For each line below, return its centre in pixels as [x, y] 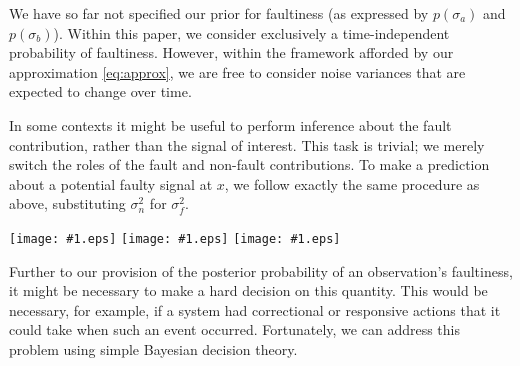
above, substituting [67, 203]
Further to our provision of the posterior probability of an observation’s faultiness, [261, 270]
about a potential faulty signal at [111, 183]
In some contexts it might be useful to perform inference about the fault [230, 124]
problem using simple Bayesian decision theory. [153, 348]
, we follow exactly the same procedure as [352, 183]
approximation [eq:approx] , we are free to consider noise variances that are [237, 71]
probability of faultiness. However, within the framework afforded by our [231, 52]
